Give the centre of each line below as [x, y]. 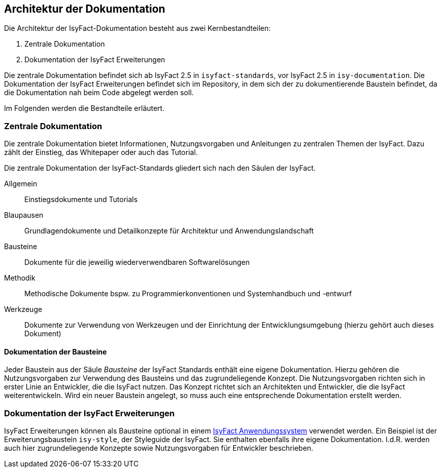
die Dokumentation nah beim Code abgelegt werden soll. [99, 93]
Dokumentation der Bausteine [56, 351]
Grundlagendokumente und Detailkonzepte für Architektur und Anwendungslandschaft [169, 231]
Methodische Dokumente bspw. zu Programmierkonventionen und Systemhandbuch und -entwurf [188, 294]
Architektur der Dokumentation [85, 9]
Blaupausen [24, 215]
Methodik [20, 278]
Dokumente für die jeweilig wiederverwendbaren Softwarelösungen [137, 262]
